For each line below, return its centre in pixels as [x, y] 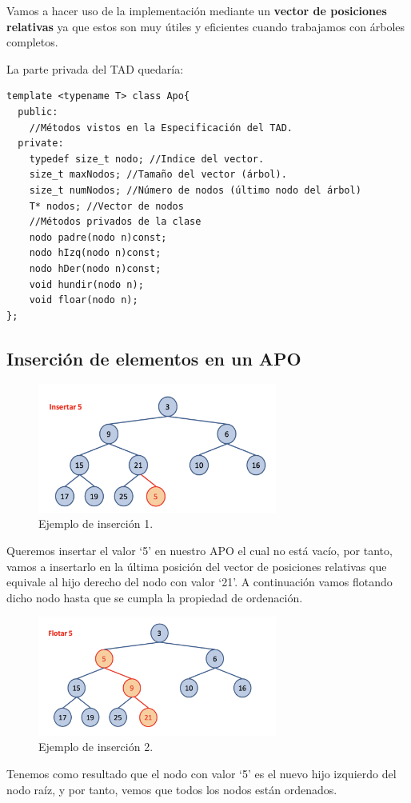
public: [38, 112]
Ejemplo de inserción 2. [96, 747]
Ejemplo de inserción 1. [96, 523]
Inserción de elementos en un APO [154, 358]
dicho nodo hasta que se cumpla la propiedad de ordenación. [155, 597]
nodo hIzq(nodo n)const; [95, 253]
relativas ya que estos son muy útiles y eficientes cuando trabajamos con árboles [206, 26]
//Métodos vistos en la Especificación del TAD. [161, 128]
